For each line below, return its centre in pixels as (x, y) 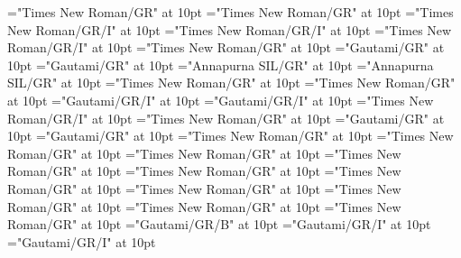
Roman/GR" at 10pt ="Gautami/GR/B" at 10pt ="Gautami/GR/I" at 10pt (219, 224)
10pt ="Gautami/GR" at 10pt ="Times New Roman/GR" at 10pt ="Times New (230, 136)
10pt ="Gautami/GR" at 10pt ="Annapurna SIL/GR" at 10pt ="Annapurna (221, 64)
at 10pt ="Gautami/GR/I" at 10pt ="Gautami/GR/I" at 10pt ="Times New (221, 100)
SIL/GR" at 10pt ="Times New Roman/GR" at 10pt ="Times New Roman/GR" (231, 83)
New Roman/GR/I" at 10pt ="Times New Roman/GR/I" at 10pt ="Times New (230, 29)
